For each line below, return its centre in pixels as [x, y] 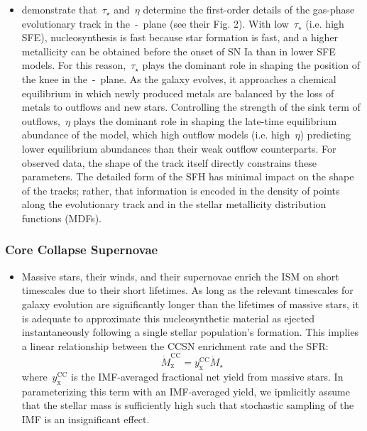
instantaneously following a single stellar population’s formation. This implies [190, 332]
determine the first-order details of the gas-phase [249, 9]
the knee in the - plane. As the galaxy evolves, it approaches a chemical [179, 78]
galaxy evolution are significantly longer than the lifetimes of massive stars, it [190, 304]
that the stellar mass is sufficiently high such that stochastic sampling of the [188, 405]
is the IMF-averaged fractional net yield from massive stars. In [207, 376]
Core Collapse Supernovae [82, 250]
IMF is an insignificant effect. [86, 419]
